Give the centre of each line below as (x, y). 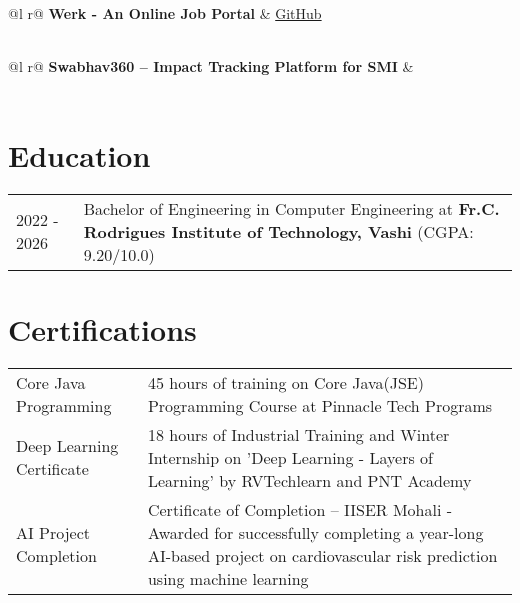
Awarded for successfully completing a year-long (315, 532)
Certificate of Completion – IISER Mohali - (300, 509)
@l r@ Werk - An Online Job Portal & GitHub (165, 13)
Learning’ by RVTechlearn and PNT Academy (309, 480)
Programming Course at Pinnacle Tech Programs (320, 405)
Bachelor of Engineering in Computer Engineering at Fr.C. (291, 208)
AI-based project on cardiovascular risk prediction (322, 555)
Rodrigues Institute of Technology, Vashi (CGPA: (278, 231)
